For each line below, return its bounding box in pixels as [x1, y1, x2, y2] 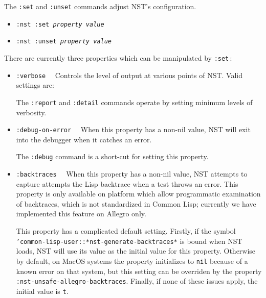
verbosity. [16, 107, 47, 117]
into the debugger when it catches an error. [16, 134, 152, 144]
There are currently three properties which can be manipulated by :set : [4, 52, 232, 63]
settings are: [16, 80, 54, 90]
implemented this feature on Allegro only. [16, 208, 146, 219]
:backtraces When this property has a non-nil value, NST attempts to [16, 168, 248, 179]
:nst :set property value [16, 20, 104, 28]
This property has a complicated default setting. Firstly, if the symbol [16, 226, 236, 236]
